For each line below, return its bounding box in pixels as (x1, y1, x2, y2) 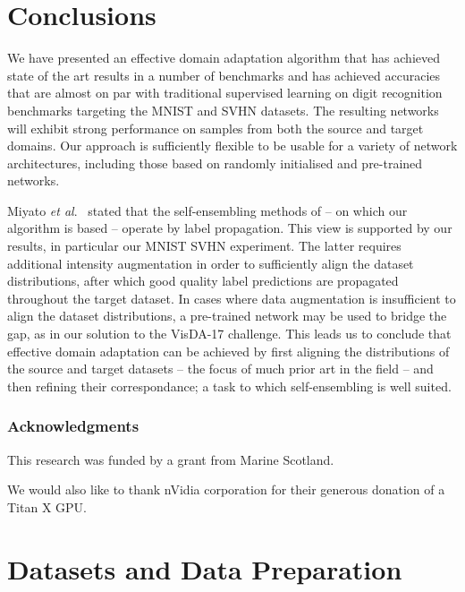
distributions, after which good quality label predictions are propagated (7, 271, 399, 290)
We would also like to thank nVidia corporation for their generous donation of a (7, 480, 445, 499)
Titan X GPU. (7, 497, 87, 516)
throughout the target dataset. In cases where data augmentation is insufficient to (7, 288, 456, 307)
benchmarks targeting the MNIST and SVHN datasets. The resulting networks (7, 100, 439, 119)
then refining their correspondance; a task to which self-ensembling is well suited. (7, 376, 452, 395)
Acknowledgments (7, 415, 139, 437)
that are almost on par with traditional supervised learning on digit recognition (7, 83, 443, 102)
